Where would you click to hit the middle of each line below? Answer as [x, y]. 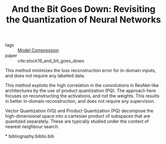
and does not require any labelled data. [45, 76]
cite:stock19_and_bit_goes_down [51, 61]
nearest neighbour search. [32, 127]
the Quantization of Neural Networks [83, 20]
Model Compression [38, 50]
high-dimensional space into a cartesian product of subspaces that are [78, 116]
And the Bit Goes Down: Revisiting [83, 9]
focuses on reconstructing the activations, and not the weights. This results [83, 96]
